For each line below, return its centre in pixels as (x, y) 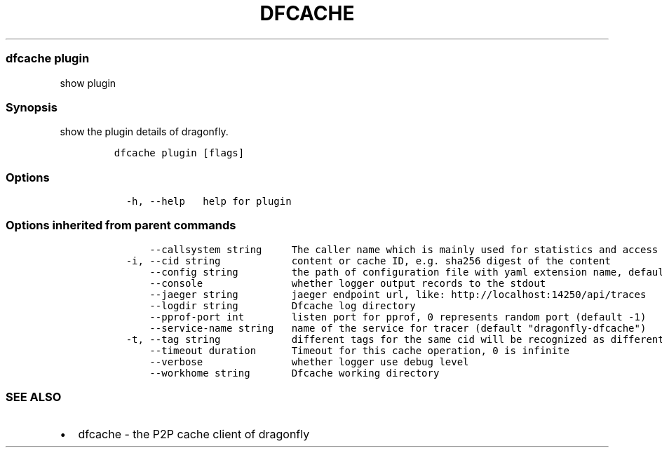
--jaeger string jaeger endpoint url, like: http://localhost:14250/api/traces (398, 294)
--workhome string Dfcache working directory (295, 373)
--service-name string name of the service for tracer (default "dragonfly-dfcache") (398, 328)
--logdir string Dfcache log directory (283, 305)
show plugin (88, 83)
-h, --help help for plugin (209, 201)
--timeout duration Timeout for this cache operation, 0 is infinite (359, 350)
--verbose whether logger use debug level (309, 361)
